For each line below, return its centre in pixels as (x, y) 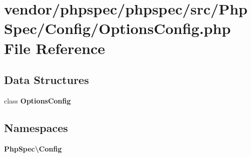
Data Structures (46, 80)
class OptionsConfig (37, 100)
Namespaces (36, 127)
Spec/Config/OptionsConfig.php (117, 28)
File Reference (55, 48)
